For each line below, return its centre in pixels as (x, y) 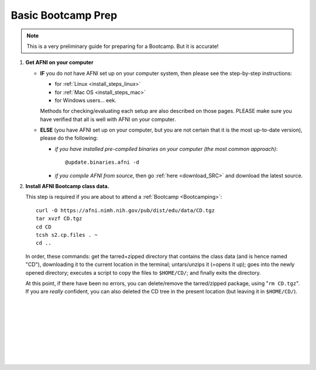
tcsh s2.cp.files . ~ (67, 235)
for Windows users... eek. (85, 100)
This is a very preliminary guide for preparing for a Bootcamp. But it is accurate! (123, 46)
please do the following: (69, 138)
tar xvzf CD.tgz (59, 219)
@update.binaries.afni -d (102, 162)
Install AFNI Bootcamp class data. (67, 186)
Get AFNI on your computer (59, 63)
